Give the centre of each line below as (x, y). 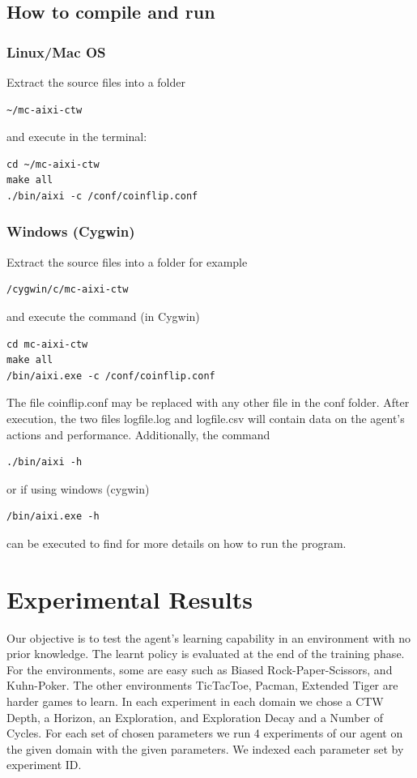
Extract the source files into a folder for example (127, 261)
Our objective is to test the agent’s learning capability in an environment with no (208, 637)
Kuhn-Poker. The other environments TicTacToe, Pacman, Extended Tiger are (202, 685)
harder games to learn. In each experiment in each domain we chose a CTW (195, 701)
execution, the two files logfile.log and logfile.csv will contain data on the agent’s (206, 418)
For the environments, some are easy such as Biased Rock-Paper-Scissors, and (200, 669)
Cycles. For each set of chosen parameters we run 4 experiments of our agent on (205, 733)
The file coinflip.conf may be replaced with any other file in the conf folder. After (208, 402)
